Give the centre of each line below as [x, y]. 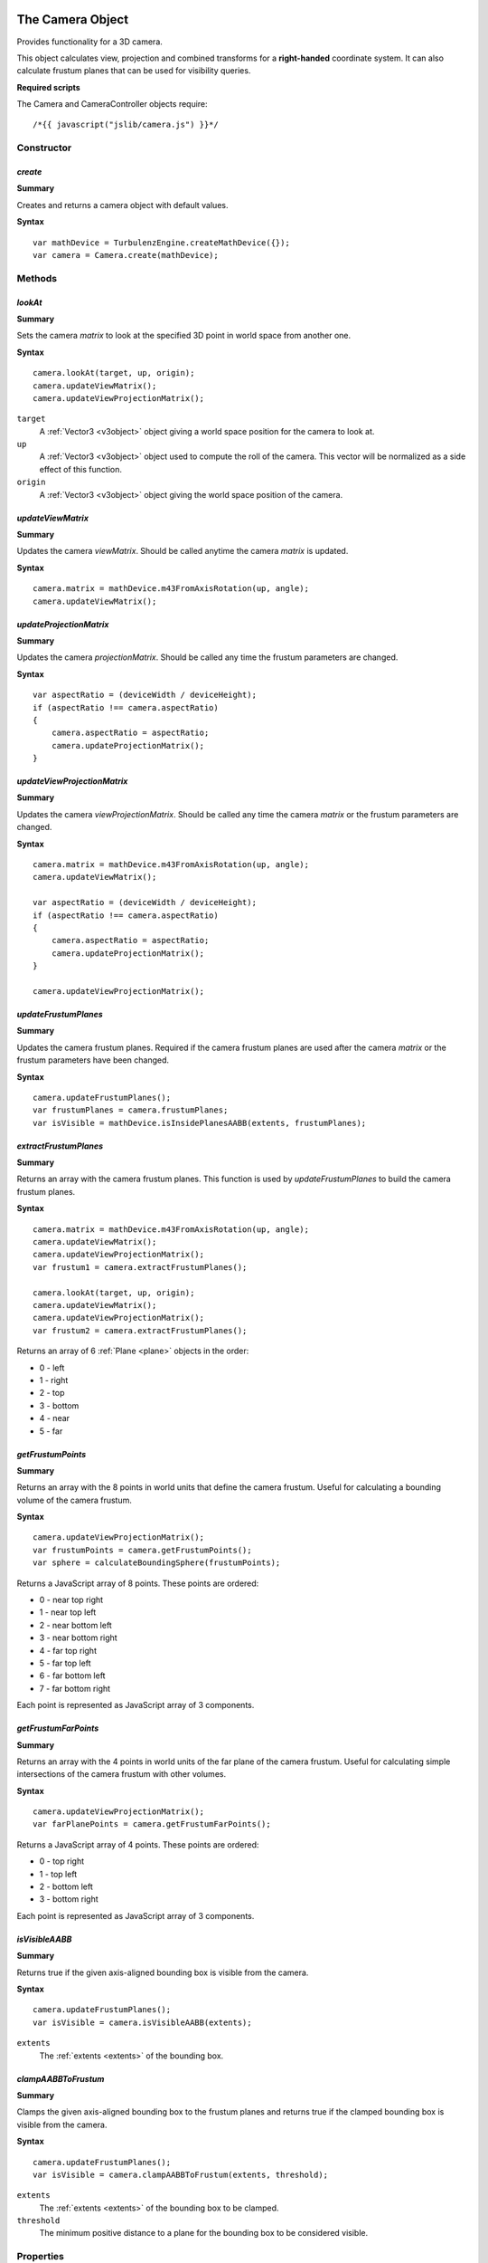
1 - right [54, 1380]
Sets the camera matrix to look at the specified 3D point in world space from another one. [184, 336]
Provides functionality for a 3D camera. [89, 42]
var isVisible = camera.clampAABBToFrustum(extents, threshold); [181, 2174]
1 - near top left [68, 1612]
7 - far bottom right [75, 1688]
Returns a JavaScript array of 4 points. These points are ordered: [138, 1844]
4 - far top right [68, 1650]
